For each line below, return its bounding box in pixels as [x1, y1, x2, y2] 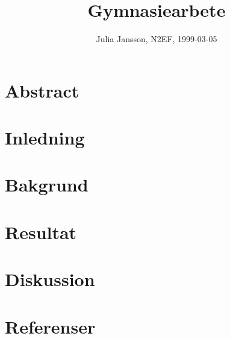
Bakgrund [5, 172, 89, 197]
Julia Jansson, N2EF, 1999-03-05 [96, 33, 217, 45]
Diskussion [5, 267, 95, 291]
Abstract [5, 78, 79, 102]
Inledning [5, 125, 85, 150]
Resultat [5, 219, 77, 244]
